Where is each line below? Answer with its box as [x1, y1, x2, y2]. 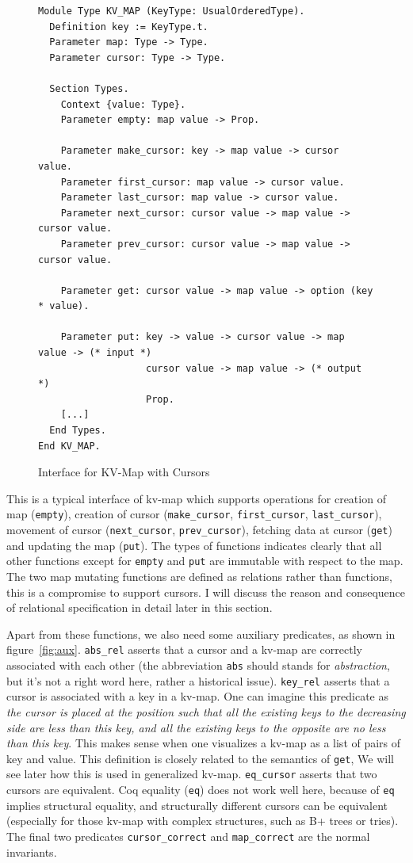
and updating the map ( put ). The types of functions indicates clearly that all [6, 537, 382, 553]
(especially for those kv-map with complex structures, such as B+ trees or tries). [6, 812, 399, 829]
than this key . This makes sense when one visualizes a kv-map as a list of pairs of [6, 735, 401, 751]
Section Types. [49, 82, 129, 94]
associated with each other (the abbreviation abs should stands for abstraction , [6, 657, 390, 674]
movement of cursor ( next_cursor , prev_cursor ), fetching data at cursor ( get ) [6, 521, 392, 538]
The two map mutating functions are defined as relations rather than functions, [6, 568, 392, 585]
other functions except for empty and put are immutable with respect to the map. [6, 552, 403, 569]
